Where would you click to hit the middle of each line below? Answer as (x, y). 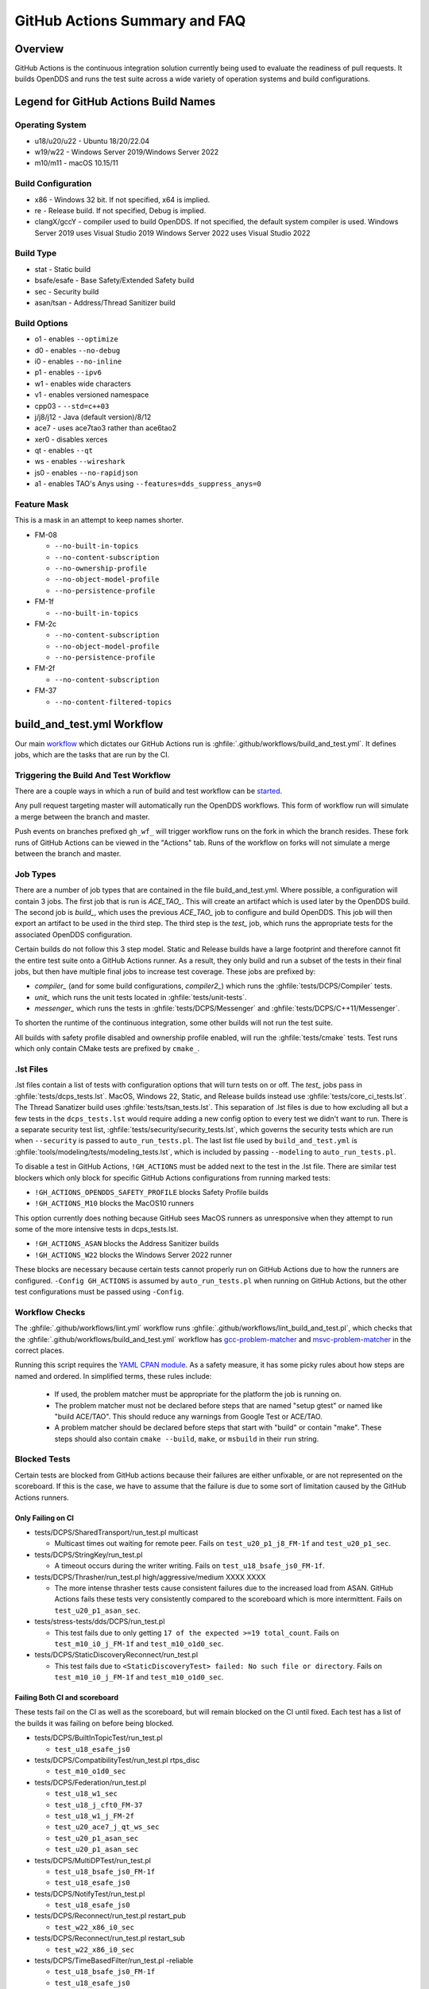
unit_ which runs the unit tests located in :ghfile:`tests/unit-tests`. (141, 997)
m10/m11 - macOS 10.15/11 (76, 163)
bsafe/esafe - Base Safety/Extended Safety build (114, 280)
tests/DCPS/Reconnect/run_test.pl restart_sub (110, 1938)
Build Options (41, 323)
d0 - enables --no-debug (77, 350)
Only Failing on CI (44, 1518)
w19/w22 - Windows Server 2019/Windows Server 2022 (127, 152)
